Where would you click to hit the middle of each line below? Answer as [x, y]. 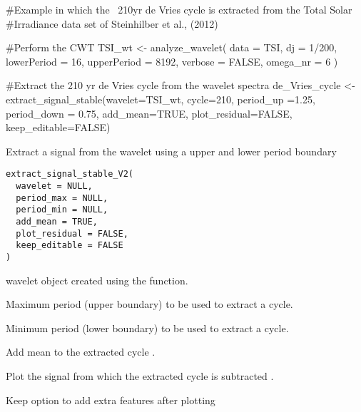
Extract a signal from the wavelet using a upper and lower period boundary [171, 151]
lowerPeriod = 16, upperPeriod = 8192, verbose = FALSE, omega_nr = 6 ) [172, 61]
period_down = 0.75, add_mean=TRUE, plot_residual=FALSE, [149, 113]
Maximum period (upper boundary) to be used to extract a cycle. [149, 304]
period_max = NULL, [62, 198]
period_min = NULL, [62, 210]
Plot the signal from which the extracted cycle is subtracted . [140, 375]
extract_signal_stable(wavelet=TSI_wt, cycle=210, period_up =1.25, [161, 99]
